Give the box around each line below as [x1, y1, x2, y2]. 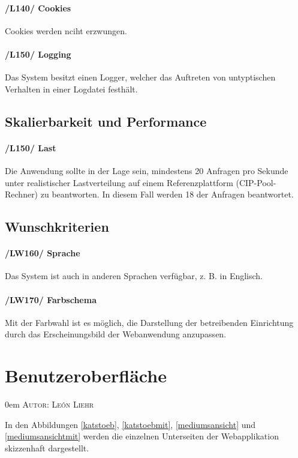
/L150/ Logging [5, 47, 71, 60]
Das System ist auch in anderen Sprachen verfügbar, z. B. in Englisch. [5, 270, 263, 282]
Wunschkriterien [5, 217, 109, 236]
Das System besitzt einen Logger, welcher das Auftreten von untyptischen [5, 71, 276, 83]
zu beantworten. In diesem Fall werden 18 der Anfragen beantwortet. [40, 188, 294, 200]
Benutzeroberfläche [5, 363, 167, 388]
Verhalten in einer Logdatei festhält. [5, 82, 138, 95]
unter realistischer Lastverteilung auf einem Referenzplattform [5, 176, 233, 188]
